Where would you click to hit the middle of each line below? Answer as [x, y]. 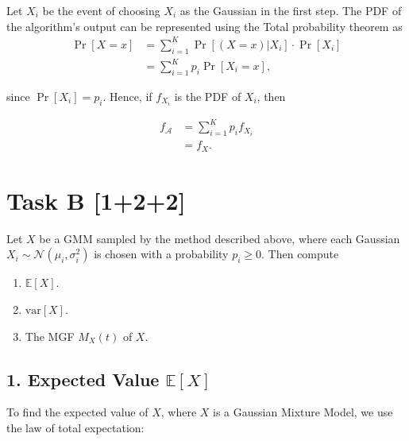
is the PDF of [208, 96]
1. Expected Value [83, 379]
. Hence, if [127, 96]
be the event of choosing [101, 10]
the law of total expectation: [75, 428]
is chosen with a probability [161, 254]
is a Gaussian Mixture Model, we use [303, 412]
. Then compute [300, 254]
